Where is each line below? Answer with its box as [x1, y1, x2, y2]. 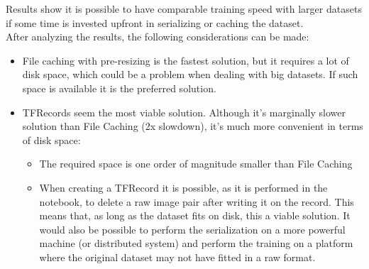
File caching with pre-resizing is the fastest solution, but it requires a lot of [22, 53, 349, 67]
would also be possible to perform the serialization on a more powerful [39, 221, 346, 236]
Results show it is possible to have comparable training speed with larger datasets [6, 1, 362, 16]
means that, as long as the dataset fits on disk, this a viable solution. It [39, 208, 351, 223]
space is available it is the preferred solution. [22, 80, 216, 95]
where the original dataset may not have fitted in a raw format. [39, 249, 316, 264]
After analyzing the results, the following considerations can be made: [6, 29, 309, 44]
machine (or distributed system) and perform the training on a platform [39, 236, 353, 251]
